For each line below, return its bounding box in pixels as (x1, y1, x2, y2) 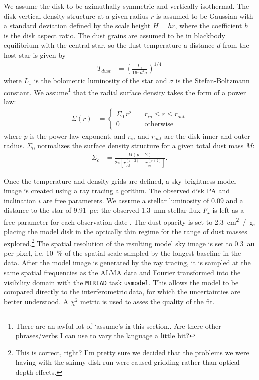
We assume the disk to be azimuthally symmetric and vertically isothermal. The (4, 1, 249, 11)
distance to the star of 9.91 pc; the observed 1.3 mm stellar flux (4, 205, 201, 215)
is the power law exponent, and (30, 130, 126, 141)
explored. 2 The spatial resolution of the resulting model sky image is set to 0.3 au (4, 236, 255, 248)
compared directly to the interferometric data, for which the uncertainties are (4, 286, 241, 297)
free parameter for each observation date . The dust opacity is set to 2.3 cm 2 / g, (4, 215, 255, 227)
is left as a (212, 205, 244, 215)
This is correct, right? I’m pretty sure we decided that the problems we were (15, 347, 249, 357)
